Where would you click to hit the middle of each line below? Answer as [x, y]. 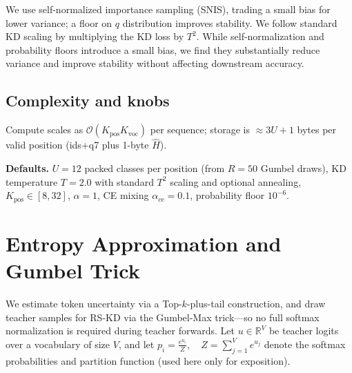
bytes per [317, 130]
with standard [124, 181]
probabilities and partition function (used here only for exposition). [148, 360]
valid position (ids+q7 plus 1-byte [77, 145]
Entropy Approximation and [144, 243]
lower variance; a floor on [59, 22]
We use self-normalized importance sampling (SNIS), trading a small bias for [168, 9]
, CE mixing [123, 195]
